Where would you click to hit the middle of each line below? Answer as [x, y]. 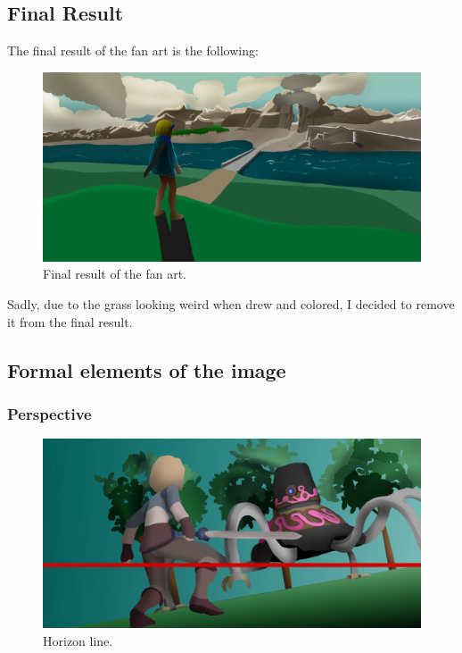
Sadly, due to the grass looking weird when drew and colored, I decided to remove [231, 303]
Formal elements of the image [147, 369]
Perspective [49, 413]
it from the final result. [70, 321]
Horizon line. [78, 640]
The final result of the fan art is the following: [133, 50]
